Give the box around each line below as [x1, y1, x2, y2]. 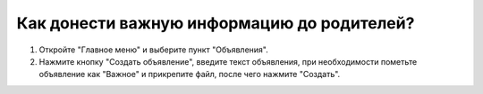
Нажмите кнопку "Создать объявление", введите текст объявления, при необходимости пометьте [38, 56, 418, 67]
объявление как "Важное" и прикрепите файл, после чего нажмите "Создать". [38, 69, 341, 80]
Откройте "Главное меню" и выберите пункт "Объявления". [38, 44, 268, 55]
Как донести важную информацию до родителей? [16, 13, 415, 33]
